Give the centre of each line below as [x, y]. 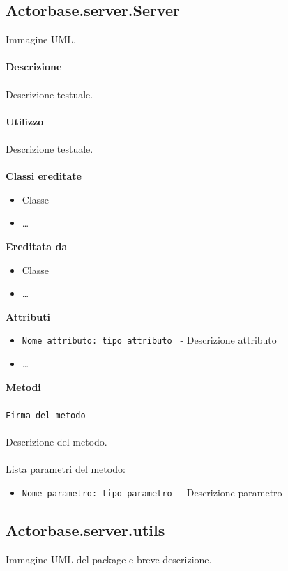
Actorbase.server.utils [85, 530]
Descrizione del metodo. [56, 441]
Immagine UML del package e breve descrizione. [109, 559]
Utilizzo [25, 121]
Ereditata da [37, 246]
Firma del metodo [46, 415]
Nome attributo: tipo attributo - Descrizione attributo [149, 340]
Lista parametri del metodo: [66, 469]
